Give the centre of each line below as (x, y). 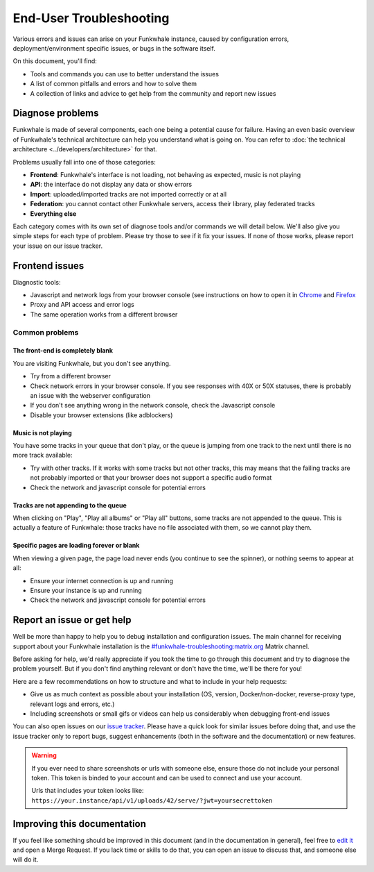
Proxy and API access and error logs (82, 305)
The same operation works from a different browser (104, 314)
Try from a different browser (70, 376)
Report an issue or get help (72, 620)
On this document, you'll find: (55, 61)
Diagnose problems (56, 114)
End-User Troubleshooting (91, 18)
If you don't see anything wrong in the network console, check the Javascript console (153, 405)
